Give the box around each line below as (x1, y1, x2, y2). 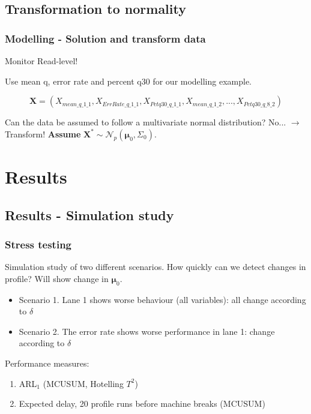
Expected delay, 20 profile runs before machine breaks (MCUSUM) (19, 397, 265, 410)
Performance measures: (5, 356, 89, 369)
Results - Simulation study (5, 205, 174, 224)
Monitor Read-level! (5, 55, 78, 67)
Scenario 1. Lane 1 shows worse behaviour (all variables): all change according (19, 293, 306, 305)
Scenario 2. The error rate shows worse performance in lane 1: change (19, 325, 275, 337)
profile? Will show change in (5, 272, 109, 284)
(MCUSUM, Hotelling (43, 377, 124, 389)
